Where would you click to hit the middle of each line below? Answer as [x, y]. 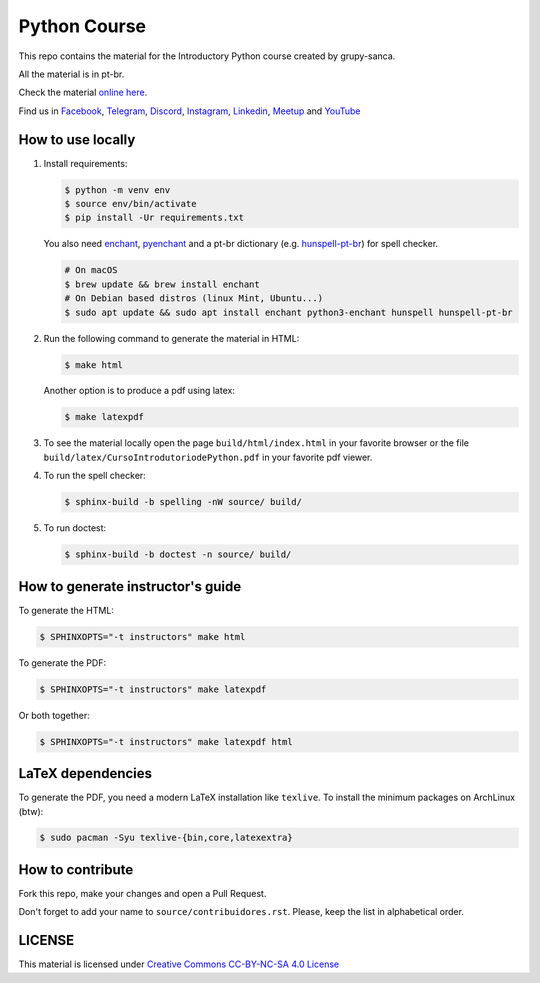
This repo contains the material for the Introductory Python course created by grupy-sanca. [207, 56]
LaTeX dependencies [85, 773]
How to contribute [76, 869]
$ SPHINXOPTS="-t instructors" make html [142, 636]
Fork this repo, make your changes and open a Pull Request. [142, 893]
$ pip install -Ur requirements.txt [154, 218]
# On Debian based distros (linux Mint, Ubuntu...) [194, 298]
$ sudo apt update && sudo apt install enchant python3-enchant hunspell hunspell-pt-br [289, 312]
